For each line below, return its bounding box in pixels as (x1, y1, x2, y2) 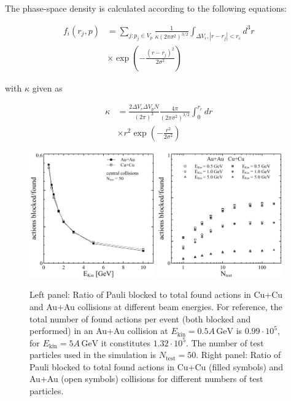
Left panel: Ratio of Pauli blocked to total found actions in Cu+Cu (29, 288, 283, 301)
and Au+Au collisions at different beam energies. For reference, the (29, 300, 283, 313)
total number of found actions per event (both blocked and (29, 312, 251, 325)
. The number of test (185, 336, 264, 349)
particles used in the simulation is (29, 348, 157, 361)
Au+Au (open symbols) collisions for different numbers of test (29, 372, 263, 385)
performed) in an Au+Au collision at (29, 324, 168, 337)
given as (32, 81, 63, 94)
